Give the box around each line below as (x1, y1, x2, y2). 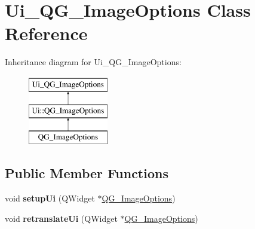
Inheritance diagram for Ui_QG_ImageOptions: (5, 56, 182, 68)
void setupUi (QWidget (5, 192, 95, 204)
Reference (5, 21, 88, 45)
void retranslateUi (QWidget (5, 212, 118, 224)
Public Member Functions (5, 164, 168, 182)
